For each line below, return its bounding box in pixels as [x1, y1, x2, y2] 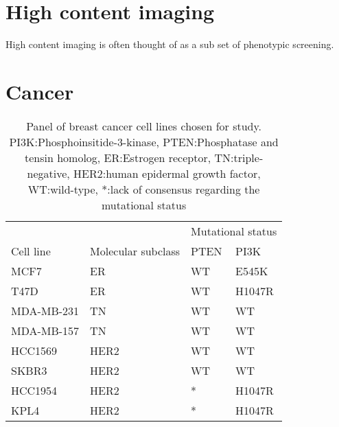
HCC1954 [11, 382, 58, 398]
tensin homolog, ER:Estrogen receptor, [24, 149, 211, 165]
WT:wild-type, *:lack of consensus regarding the [27, 181, 260, 197]
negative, [27, 165, 70, 181]
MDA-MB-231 [11, 302, 80, 319]
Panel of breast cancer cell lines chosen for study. [26, 117, 262, 134]
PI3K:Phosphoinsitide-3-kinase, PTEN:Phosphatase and [9, 133, 279, 150]
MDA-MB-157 [11, 322, 80, 338]
